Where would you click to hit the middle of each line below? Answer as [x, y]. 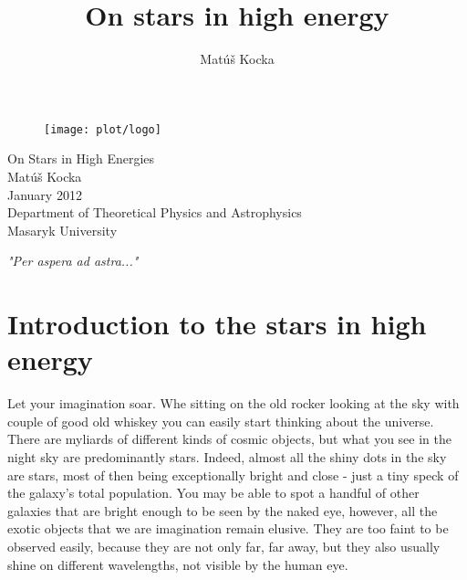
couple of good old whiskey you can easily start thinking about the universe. [221, 421]
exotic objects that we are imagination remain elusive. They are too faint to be [228, 528]
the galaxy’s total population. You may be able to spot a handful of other [213, 493]
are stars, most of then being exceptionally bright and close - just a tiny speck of [233, 475]
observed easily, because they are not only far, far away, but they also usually [224, 546]
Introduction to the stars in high [217, 324]
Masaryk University [62, 230]
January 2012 [45, 194]
